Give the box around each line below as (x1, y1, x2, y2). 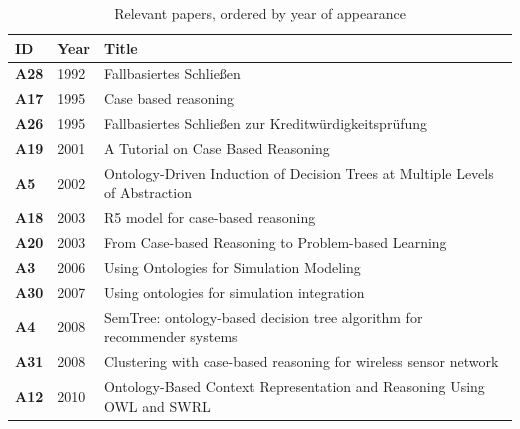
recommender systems (103, 326, 238, 347)
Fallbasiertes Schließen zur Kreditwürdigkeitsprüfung (103, 113, 428, 134)
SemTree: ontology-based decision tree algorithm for (103, 306, 423, 327)
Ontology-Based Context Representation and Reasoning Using (103, 375, 485, 396)
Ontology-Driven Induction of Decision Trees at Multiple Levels (103, 162, 494, 183)
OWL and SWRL (103, 395, 211, 416)
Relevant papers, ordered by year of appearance (114, 3, 406, 23)
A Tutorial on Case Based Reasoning (103, 137, 330, 158)
